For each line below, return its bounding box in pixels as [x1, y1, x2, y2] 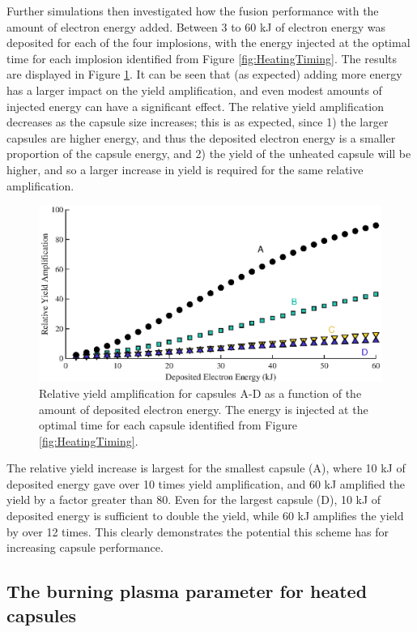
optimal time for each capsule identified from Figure [39, 416, 297, 433]
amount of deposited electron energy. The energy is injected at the [39, 400, 368, 417]
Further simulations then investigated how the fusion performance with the [6, 2, 379, 19]
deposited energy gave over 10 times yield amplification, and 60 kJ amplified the [6, 475, 405, 492]
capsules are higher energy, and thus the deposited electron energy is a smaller [6, 129, 396, 146]
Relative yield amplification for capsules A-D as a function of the [39, 384, 362, 401]
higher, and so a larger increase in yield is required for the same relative [6, 160, 364, 177]
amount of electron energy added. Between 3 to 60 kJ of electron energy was [6, 18, 386, 35]
